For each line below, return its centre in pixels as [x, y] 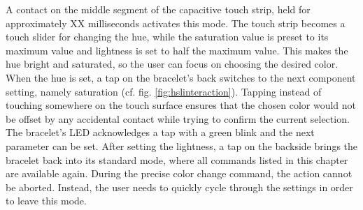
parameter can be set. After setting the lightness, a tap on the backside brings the [182, 145]
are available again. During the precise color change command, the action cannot [179, 173]
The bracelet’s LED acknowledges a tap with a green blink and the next [160, 132]
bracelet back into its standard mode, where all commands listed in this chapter [177, 159]
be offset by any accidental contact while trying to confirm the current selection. [178, 118]
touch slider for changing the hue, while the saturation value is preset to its [167, 37]
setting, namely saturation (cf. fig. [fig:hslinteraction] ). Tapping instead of [164, 91]
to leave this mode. [46, 201]
